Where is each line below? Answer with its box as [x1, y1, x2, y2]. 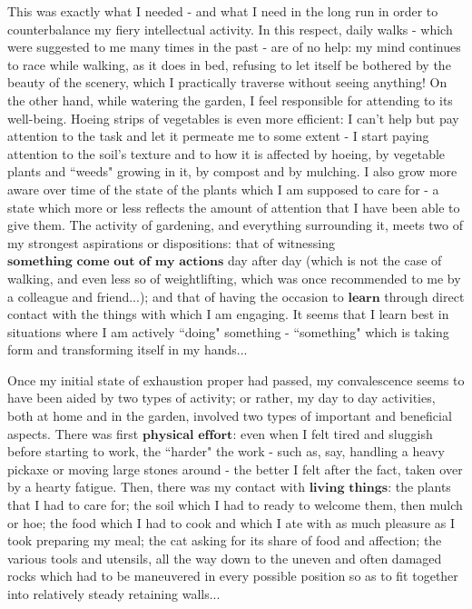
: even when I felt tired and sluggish [232, 424, 433, 443]
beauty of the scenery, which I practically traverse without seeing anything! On [7, 73, 447, 92]
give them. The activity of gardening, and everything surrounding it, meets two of [7, 215, 463, 235]
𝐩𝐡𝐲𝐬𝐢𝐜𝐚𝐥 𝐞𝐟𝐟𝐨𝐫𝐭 [142, 428, 233, 442]
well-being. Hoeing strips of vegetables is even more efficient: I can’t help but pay [7, 108, 459, 127]
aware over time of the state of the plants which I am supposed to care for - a [7, 179, 439, 198]
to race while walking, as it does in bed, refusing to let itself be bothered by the [7, 55, 451, 74]
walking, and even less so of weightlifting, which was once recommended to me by [7, 268, 461, 287]
